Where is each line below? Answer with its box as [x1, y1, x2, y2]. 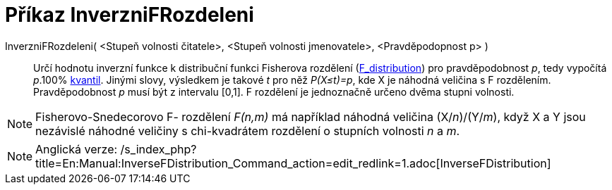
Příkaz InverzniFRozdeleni [5, 3, 254, 27]
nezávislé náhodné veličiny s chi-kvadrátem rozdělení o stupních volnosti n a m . [35, 123, 460, 138]
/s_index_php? [120, 141, 197, 156]
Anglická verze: [35, 141, 118, 156]
